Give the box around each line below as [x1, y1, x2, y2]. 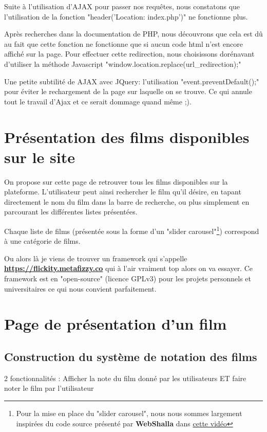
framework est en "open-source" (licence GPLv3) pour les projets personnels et [4, 273, 252, 284]
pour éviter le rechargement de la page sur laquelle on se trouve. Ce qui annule [4, 86, 252, 97]
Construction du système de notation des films [4, 349, 257, 365]
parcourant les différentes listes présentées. [4, 206, 138, 217]
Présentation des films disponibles [4, 126, 250, 147]
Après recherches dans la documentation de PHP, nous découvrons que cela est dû [4, 28, 263, 39]
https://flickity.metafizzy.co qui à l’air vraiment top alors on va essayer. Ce [4, 263, 253, 274]
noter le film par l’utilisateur [4, 383, 94, 393]
